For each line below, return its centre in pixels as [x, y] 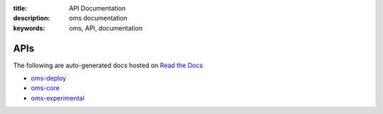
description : [32, 18]
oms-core [45, 88]
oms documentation [98, 18]
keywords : [29, 28]
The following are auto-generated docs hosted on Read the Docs [108, 65]
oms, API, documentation [106, 28]
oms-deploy [49, 79]
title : [20, 8]
